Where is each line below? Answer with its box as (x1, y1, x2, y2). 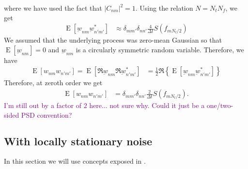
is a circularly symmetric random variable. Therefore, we (76, 44, 244, 54)
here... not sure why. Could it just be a (89, 100, 205, 110)
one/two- (206, 100, 233, 110)
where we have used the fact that (4, 3, 102, 13)
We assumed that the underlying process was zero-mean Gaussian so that (4, 35, 222, 45)
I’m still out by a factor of (4, 100, 81, 110)
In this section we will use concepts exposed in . (4, 156, 146, 166)
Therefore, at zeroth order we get (4, 77, 103, 88)
